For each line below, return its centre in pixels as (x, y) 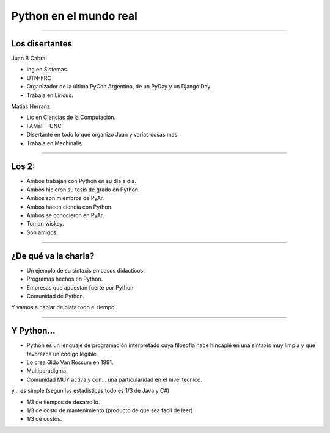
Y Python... (33, 331)
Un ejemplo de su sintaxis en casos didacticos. (86, 270)
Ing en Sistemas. (47, 70)
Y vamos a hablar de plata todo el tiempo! (64, 307)
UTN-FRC (39, 78)
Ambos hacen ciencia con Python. (70, 207)
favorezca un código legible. (62, 354)
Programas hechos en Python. (65, 279)
